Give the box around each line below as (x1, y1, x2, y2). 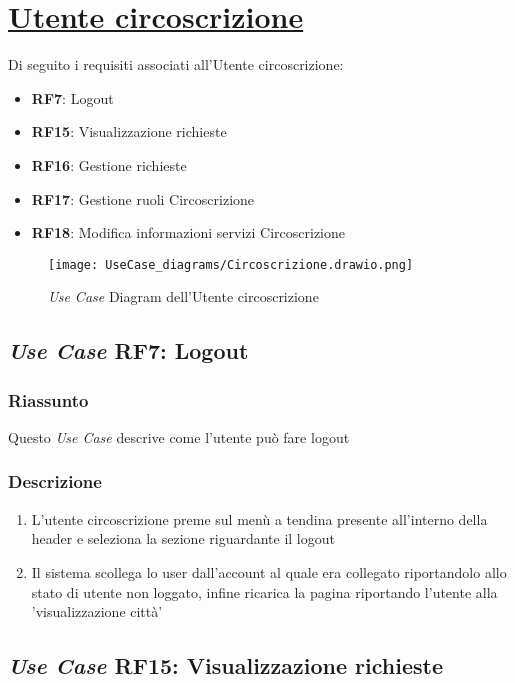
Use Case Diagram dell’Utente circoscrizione (48, 286, 319, 307)
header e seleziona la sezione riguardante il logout (31, 528, 335, 549)
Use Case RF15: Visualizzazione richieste (8, 650, 443, 681)
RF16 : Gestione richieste (31, 154, 187, 175)
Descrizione (8, 469, 102, 494)
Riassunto (8, 387, 89, 412)
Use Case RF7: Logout (8, 335, 249, 366)
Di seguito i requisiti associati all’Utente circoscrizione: (8, 54, 344, 75)
